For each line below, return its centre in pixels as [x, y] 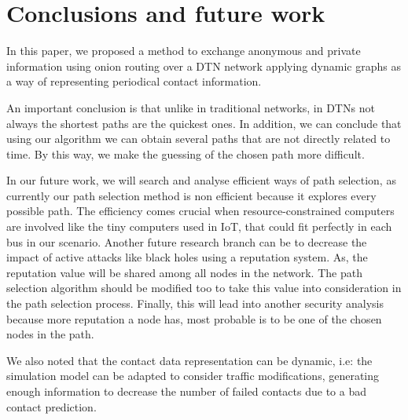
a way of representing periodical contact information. [134, 81]
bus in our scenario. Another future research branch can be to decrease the [187, 241]
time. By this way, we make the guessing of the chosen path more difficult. [186, 153]
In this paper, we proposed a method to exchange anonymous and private [184, 51]
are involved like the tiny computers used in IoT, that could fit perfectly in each [199, 226]
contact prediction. [51, 406]
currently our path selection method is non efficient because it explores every [191, 195]
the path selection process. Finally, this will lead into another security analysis [195, 303]
